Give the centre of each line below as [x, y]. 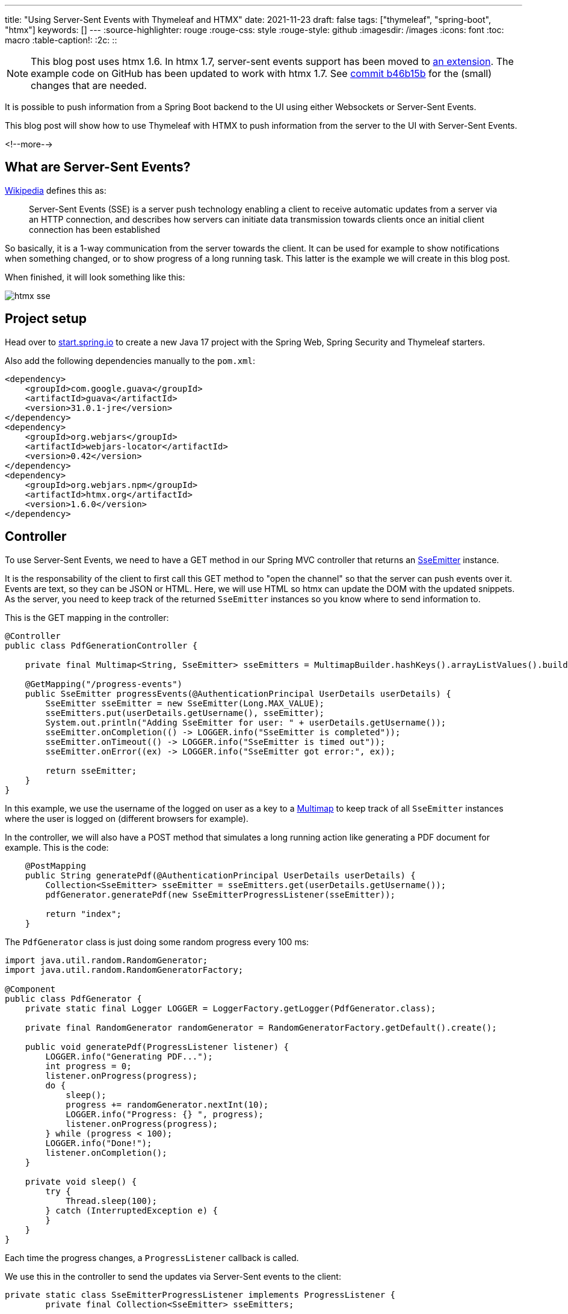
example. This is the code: [57, 847]
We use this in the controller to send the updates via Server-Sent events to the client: [173, 1276]
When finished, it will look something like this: [95, 277]
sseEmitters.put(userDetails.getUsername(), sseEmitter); [185, 713]
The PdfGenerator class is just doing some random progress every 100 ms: [157, 942]
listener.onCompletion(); [106, 1152]
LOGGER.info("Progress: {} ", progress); [165, 1114]
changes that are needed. [89, 85]
